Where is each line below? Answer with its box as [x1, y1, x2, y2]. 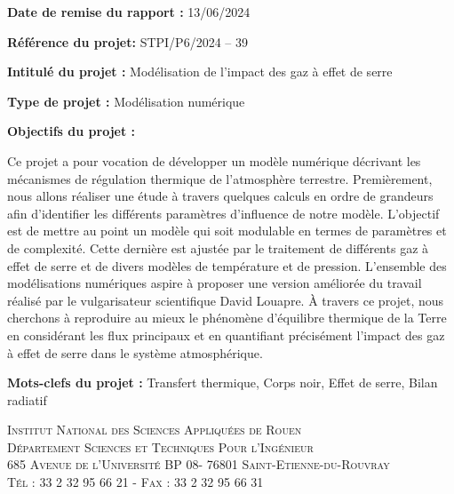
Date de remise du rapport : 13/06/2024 [7, 3, 251, 20]
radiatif [7, 390, 47, 409]
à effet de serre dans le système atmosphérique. [7, 343, 263, 362]
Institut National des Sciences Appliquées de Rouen [7, 420, 302, 439]
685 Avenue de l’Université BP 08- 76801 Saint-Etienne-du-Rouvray [7, 455, 390, 474]
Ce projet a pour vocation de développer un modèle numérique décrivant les [7, 151, 421, 170]
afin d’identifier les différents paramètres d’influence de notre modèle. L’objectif [7, 203, 440, 222]
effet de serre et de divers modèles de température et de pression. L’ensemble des [7, 256, 447, 275]
